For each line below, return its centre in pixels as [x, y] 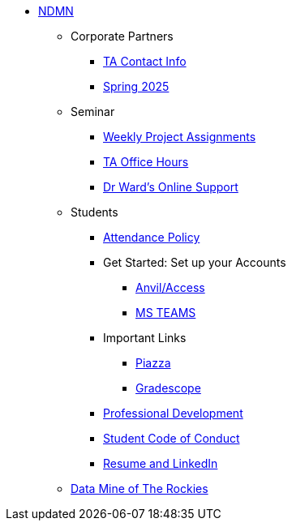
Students [94, 212]
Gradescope [168, 388]
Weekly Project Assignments [180, 137]
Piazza [153, 363]
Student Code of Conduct [172, 438]
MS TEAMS [166, 313]
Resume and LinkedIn [161, 463]
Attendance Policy [152, 237]
